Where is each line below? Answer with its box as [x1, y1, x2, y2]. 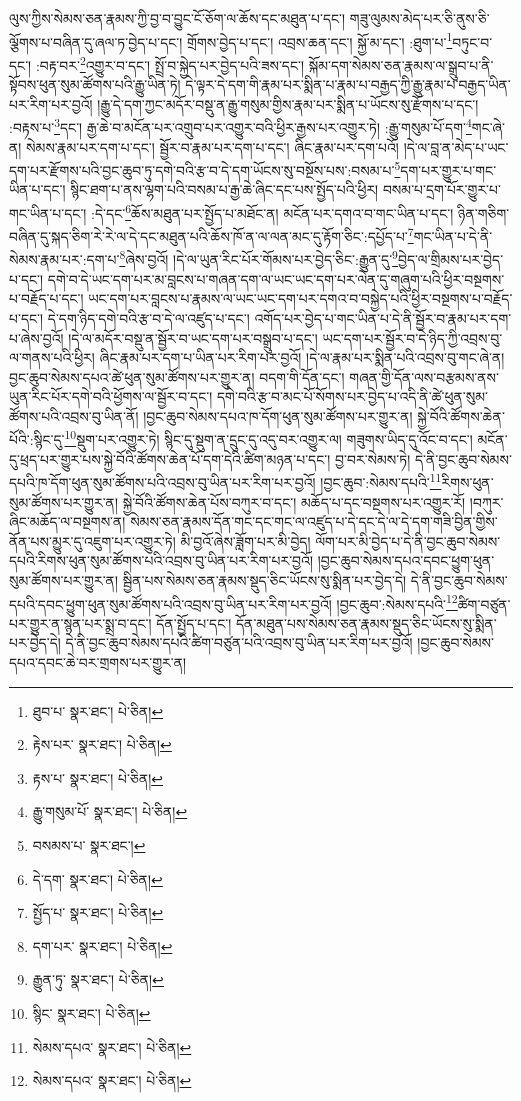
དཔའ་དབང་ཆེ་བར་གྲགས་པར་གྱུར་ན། [9, 651, 187, 672]
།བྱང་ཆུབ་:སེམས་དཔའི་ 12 [336, 590, 458, 614]
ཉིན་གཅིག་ [457, 202, 510, 223]
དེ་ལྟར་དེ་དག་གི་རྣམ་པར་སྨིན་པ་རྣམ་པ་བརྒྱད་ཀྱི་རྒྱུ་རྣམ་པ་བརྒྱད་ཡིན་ [185, 74, 511, 95]
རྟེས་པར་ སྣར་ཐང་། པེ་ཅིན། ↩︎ [32, 734, 172, 755]
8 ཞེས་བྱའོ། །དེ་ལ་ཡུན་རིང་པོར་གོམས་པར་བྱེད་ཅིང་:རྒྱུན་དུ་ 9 [119, 246, 398, 270]
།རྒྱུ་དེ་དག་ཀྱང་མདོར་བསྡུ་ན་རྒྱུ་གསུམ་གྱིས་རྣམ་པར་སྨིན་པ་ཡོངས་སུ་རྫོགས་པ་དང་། [97, 93, 479, 114]
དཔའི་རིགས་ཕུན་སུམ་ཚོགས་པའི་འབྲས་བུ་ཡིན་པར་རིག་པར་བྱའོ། [9, 550, 314, 571]
